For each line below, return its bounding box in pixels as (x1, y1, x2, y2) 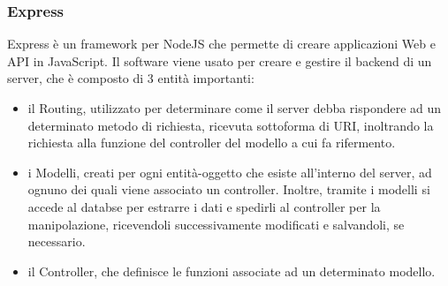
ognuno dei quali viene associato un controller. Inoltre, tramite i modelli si (27, 180, 430, 199)
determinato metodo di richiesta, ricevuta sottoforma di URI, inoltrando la (27, 116, 434, 134)
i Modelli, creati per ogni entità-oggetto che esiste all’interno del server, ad (27, 162, 432, 181)
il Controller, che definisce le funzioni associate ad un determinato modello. (27, 261, 436, 280)
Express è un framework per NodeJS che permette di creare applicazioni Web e (7, 34, 436, 53)
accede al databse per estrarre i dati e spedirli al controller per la (27, 197, 381, 215)
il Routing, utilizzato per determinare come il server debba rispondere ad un (27, 99, 442, 117)
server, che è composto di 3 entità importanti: (7, 69, 254, 87)
